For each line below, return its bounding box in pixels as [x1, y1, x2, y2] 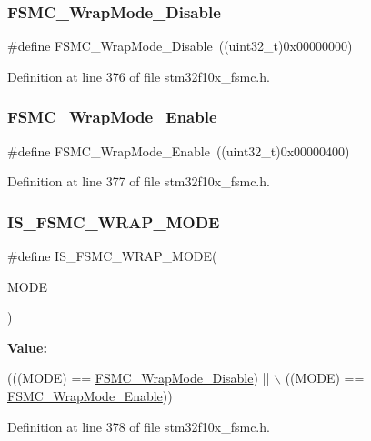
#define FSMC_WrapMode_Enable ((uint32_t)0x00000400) [7, 141, 350, 160]
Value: [7, 337, 47, 356]
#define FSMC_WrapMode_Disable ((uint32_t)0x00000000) [7, 36, 353, 55]
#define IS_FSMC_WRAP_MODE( [7, 246, 217, 266]
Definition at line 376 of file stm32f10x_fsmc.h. [7, 66, 270, 85]
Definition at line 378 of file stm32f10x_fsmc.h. [7, 416, 270, 436]
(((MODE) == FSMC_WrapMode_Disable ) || [7, 368, 270, 387]
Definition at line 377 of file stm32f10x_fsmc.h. [7, 172, 270, 191]
